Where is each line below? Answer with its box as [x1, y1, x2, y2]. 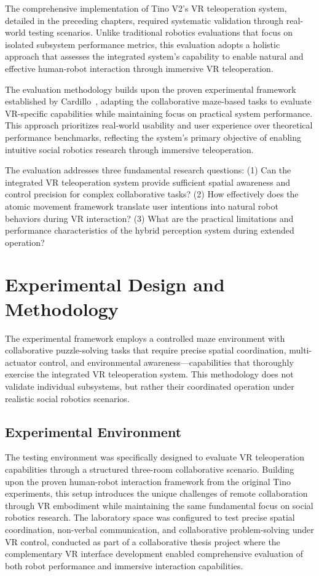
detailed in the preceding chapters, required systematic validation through [5, 14, 284, 26]
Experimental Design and [5, 272, 225, 297]
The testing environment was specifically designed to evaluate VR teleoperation [5, 451, 305, 464]
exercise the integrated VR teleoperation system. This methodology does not [5, 368, 294, 381]
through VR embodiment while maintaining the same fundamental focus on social [5, 499, 313, 511]
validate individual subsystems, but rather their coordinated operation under [5, 379, 294, 392]
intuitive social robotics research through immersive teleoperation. [5, 143, 254, 156]
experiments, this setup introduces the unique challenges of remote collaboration [5, 487, 308, 500]
